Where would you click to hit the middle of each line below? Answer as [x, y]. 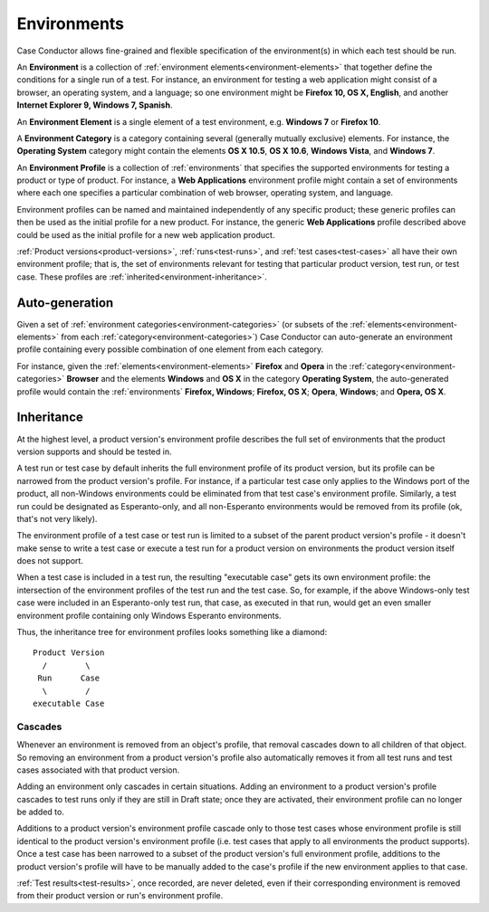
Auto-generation [65, 303]
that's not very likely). [57, 518]
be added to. [41, 812]
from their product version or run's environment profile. [120, 896]
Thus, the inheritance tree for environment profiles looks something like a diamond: [172, 632]
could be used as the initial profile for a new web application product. [146, 234]
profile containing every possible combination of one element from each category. [170, 349]
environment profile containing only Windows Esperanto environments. [149, 615]
